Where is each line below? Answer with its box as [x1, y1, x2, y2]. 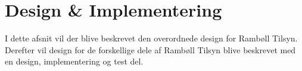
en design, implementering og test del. [5, 55, 144, 67]
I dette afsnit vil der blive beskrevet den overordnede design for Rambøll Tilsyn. [5, 32, 298, 44]
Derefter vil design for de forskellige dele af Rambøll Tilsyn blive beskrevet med [5, 43, 296, 56]
